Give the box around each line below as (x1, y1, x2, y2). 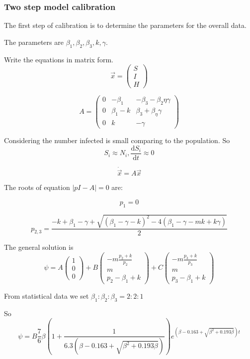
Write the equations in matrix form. (4, 54, 113, 64)
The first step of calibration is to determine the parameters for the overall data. (4, 20, 247, 30)
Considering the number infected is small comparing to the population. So (4, 135, 230, 146)
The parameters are (4, 36, 64, 47)
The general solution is (4, 242, 74, 252)
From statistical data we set (4, 290, 89, 301)
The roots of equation (4, 182, 70, 192)
